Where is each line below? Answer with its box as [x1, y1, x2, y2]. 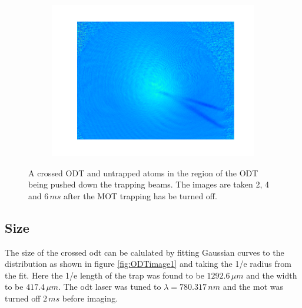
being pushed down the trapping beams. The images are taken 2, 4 [28, 178, 270, 190]
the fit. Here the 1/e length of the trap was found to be [5, 269, 204, 281]
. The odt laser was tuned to [58, 280, 161, 293]
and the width [246, 269, 297, 281]
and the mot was [223, 280, 284, 293]
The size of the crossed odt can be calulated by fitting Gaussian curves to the [5, 246, 284, 258]
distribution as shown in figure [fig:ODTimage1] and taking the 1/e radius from [5, 257, 291, 270]
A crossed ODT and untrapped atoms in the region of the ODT [28, 166, 258, 179]
